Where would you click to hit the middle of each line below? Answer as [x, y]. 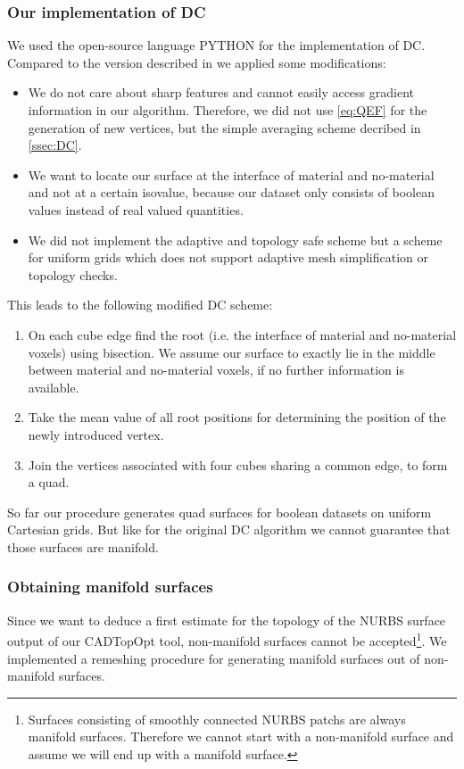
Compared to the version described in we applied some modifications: [197, 62]
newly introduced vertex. [96, 434]
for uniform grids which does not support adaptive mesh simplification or [228, 257]
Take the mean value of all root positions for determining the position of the [237, 417]
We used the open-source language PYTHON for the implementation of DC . [216, 45]
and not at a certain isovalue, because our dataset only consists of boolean [231, 192]
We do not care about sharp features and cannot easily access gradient [221, 92]
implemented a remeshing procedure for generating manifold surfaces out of [214, 658]
